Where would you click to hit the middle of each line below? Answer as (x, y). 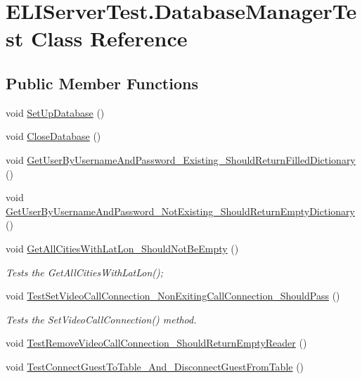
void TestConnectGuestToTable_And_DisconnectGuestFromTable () (155, 366)
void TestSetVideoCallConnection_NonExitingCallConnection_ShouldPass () (173, 296)
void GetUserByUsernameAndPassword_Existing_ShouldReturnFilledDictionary (181, 159)
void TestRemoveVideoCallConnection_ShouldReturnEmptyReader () (156, 343)
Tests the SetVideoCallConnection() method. (101, 319)
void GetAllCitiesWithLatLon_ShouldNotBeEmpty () (122, 248)
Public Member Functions (102, 83)
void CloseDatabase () (53, 136)
